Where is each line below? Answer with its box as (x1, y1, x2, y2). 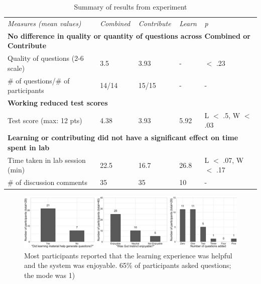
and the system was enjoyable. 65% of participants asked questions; (24, 260, 231, 270)
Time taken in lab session (8, 154, 86, 165)
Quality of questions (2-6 (8, 53, 84, 63)
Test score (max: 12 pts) (8, 115, 82, 125)
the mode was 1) (24, 269, 75, 280)
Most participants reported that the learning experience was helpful (24, 250, 232, 260)
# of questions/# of (8, 75, 70, 85)
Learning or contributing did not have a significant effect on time (8, 132, 238, 143)
